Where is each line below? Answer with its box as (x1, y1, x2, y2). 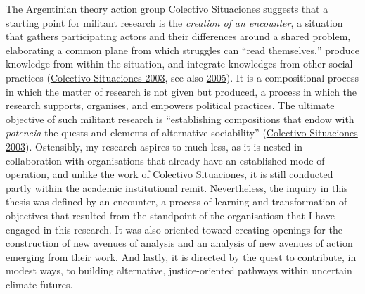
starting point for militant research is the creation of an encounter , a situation (6, 15, 343, 30)
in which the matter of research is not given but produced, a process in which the (6, 84, 357, 98)
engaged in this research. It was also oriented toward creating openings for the (6, 222, 342, 236)
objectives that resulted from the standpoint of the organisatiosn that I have (6, 207, 335, 222)
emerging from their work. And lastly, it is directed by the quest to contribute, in (6, 249, 357, 264)
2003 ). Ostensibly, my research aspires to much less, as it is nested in (6, 139, 302, 153)
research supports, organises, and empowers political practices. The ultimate (6, 98, 335, 113)
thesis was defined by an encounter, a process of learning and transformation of (6, 194, 347, 209)
